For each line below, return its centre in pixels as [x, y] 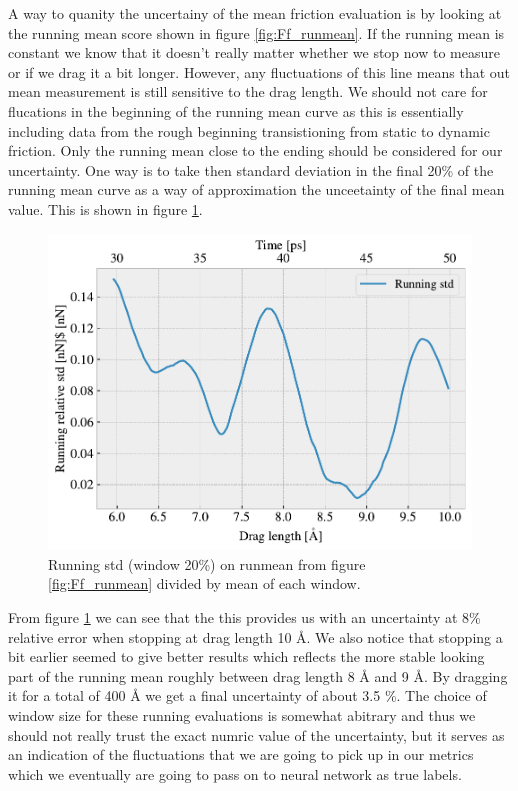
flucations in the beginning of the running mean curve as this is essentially [236, 110]
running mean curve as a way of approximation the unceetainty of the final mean [256, 189]
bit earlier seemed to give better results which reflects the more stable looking [246, 656]
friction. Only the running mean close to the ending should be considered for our [255, 150]
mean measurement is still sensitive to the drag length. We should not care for [248, 91]
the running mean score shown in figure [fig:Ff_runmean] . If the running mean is [256, 32]
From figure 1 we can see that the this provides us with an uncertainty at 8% [244, 617]
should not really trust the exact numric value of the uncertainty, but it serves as [256, 734]
